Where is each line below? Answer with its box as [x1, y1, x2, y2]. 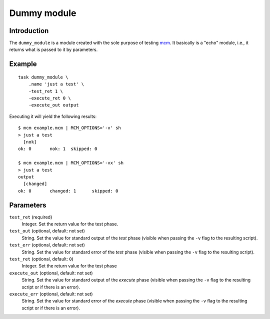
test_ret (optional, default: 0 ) [9, 255, 73, 262]
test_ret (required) [9, 214, 52, 220]
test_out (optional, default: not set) [9, 228, 85, 234]
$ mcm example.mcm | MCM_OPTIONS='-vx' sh [18, 160, 124, 166]
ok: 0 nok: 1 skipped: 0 [18, 146, 97, 152]
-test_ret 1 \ [28, 88, 63, 94]
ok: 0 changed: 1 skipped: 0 [18, 188, 118, 193]
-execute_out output [28, 102, 79, 108]
